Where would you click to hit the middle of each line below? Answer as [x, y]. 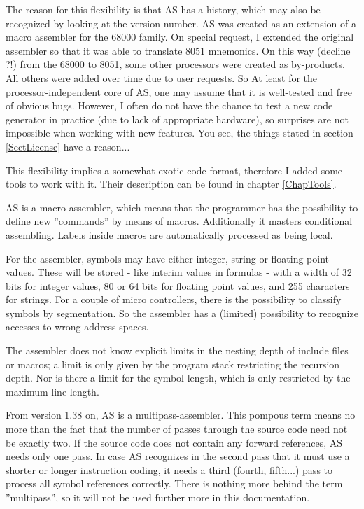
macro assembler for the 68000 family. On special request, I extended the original [180, 37]
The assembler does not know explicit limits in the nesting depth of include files [177, 350]
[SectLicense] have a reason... [68, 146]
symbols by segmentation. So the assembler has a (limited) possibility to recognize [182, 313]
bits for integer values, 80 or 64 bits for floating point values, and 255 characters [178, 285]
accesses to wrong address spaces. [77, 327]
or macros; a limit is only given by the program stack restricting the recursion [173, 364]
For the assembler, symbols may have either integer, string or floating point [168, 258]
